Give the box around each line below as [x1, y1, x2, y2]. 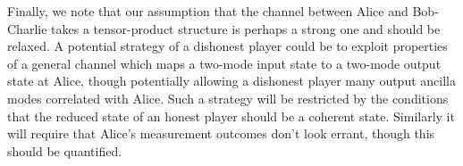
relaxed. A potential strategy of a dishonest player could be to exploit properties [7, 37, 448, 55]
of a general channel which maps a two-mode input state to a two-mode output [7, 54, 442, 72]
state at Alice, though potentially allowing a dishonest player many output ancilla [7, 71, 456, 90]
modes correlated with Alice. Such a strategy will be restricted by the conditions [7, 88, 449, 107]
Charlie [7, 19, 47, 37]
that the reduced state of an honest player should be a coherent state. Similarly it [7, 106, 455, 125]
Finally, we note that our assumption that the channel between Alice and [7, 2, 408, 20]
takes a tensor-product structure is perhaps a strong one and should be [51, 19, 441, 37]
